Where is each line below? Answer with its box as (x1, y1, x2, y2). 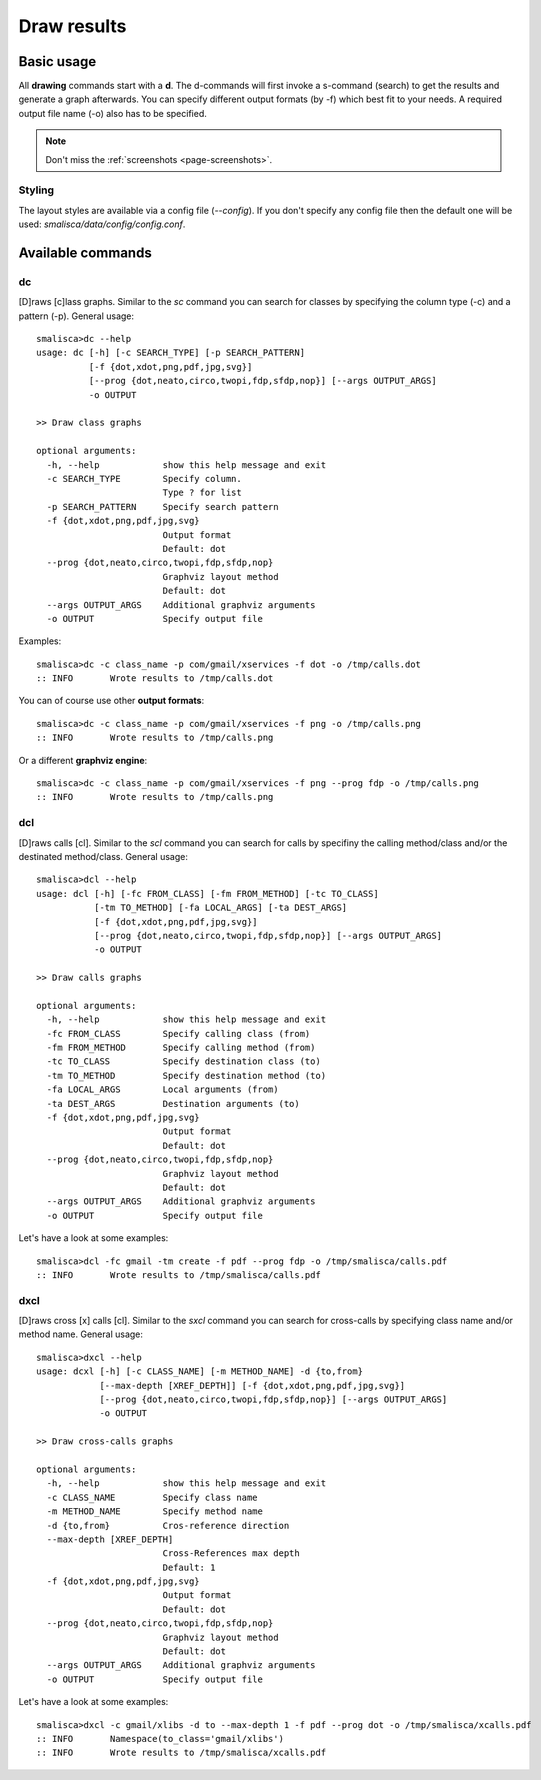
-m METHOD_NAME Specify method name (46, 1506, 264, 1517)
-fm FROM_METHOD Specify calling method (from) (46, 1042, 316, 1054)
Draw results (18, 15, 127, 37)
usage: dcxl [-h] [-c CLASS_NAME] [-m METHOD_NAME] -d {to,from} (36, 1366, 364, 1377)
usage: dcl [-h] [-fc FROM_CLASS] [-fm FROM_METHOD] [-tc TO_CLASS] (36, 888, 379, 899)
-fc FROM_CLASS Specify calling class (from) (46, 1028, 311, 1039)
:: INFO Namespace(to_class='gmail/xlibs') (36, 1733, 285, 1744)
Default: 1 (162, 1561, 216, 1573)
